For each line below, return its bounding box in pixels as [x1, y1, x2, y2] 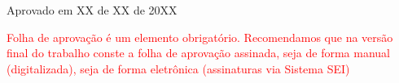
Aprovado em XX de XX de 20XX [7, 2, 178, 18]
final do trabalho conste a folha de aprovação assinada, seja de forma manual [7, 44, 390, 61]
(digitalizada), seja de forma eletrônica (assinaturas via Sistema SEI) [7, 60, 350, 77]
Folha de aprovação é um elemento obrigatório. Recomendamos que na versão [7, 28, 393, 45]
